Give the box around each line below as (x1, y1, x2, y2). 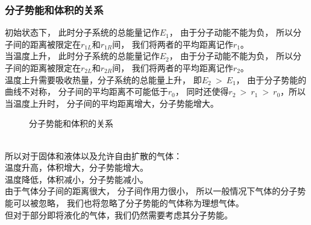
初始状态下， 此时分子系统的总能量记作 (5, 26, 160, 39)
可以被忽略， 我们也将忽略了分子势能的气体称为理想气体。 (13, 196, 244, 209)
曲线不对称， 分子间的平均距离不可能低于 (5, 85, 168, 98)
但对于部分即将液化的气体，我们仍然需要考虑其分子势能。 (5, 208, 233, 221)
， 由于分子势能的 (236, 73, 307, 86)
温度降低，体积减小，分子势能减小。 (5, 173, 148, 185)
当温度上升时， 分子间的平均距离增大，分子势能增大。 (5, 97, 219, 109)
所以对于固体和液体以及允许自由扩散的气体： (5, 149, 182, 162)
